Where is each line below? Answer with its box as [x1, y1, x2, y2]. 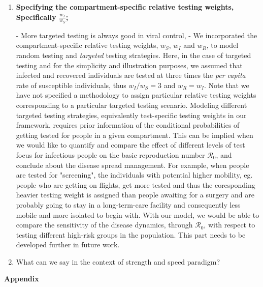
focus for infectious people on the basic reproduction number [16, 149, 205, 160]
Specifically [16, 11, 56, 22]
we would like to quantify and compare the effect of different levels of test [16, 139, 245, 150]
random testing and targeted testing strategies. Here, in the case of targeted [16, 50, 251, 61]
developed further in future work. [16, 239, 120, 250]
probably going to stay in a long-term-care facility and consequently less [16, 199, 241, 210]
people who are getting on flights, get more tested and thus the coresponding [16, 179, 255, 190]
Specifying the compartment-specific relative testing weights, [16, 2, 234, 12]
